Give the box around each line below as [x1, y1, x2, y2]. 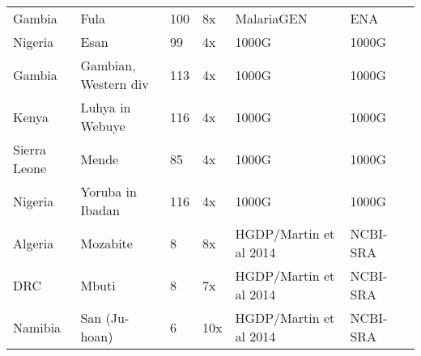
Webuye [80, 117, 125, 135]
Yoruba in [80, 182, 137, 201]
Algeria [13, 233, 54, 252]
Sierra [13, 140, 46, 159]
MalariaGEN [235, 9, 308, 28]
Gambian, [80, 56, 136, 74]
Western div [80, 74, 149, 93]
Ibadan [80, 201, 120, 219]
